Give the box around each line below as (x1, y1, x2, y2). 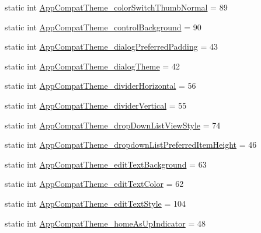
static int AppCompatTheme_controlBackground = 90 (5, 20, 201, 33)
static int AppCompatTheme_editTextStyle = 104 (5, 197, 186, 209)
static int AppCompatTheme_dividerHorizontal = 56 (5, 79, 196, 92)
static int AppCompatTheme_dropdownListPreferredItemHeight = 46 (5, 138, 257, 151)
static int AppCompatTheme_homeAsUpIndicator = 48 (5, 217, 206, 229)
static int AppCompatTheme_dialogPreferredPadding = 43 (5, 40, 218, 53)
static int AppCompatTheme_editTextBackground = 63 (5, 158, 207, 170)
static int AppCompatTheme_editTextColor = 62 (5, 178, 184, 190)
